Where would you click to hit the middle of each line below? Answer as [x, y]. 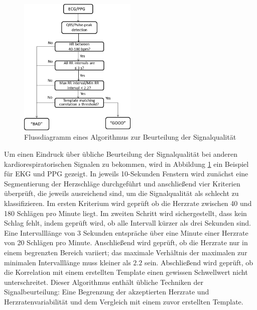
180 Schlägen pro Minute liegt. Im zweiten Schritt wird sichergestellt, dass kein [125, 213]
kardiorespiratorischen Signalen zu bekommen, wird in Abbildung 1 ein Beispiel [126, 164]
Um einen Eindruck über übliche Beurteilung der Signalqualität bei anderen [121, 154]
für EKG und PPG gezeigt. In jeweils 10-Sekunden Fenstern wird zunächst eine [126, 174]
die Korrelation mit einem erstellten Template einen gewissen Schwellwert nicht [126, 272]
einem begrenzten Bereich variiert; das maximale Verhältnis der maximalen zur [126, 252]
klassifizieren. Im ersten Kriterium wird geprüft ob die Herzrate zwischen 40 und [128, 203]
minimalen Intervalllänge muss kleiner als [68, 262]
